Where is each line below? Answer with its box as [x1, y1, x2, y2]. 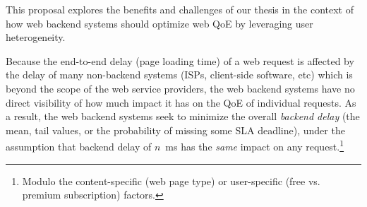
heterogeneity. [6, 30, 66, 45]
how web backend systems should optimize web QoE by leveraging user [6, 16, 313, 30]
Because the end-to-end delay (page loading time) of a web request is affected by [6, 53, 354, 68]
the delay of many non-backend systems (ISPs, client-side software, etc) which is [6, 67, 353, 82]
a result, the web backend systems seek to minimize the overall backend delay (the [6, 109, 360, 124]
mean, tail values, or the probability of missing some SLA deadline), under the [6, 122, 345, 137]
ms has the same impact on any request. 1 [165, 137, 344, 153]
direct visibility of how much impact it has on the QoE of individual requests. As [6, 95, 356, 110]
